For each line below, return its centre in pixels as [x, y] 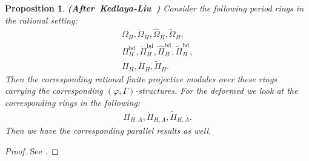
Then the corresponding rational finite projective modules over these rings [141, 78]
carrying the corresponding [54, 90]
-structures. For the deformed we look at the [217, 90]
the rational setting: [41, 20]
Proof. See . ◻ [32, 150]
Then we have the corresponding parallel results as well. [108, 130]
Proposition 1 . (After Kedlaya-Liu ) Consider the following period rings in [154, 8]
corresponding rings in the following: [73, 102]
